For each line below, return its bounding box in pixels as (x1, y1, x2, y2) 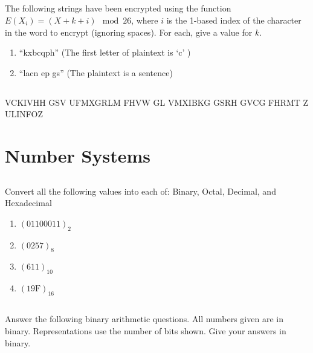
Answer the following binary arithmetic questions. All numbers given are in (5, 313, 283, 325)
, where (131, 13, 158, 26)
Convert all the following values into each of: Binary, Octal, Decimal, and (5, 184, 276, 197)
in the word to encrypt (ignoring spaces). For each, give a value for (5, 25, 253, 38)
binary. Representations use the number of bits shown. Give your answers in (5, 325, 286, 337)
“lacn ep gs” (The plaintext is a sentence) (19, 66, 173, 79)
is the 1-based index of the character (166, 13, 302, 26)
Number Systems (5, 143, 150, 168)
